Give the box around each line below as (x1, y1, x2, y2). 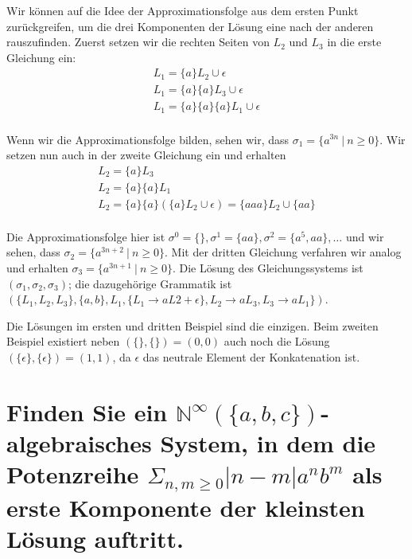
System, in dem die (160, 426, 376, 459)
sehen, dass (6, 244, 60, 260)
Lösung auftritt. (6, 522, 184, 555)
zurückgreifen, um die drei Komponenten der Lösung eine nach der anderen (6, 18, 374, 34)
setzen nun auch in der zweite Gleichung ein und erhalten (6, 147, 286, 163)
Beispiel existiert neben (6, 333, 120, 350)
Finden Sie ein (6, 395, 168, 428)
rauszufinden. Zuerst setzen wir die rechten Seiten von (6, 33, 270, 50)
